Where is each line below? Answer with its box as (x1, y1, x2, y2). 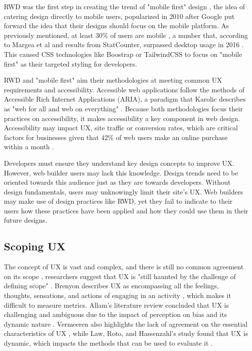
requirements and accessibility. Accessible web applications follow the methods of (4, 84, 245, 94)
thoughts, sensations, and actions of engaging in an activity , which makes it (4, 290, 231, 300)
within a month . (4, 141, 54, 152)
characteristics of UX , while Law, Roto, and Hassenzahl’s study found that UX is (4, 328, 248, 338)
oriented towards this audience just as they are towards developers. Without (4, 177, 231, 187)
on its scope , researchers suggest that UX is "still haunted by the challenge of (4, 271, 236, 281)
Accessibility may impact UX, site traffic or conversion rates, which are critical (4, 123, 238, 133)
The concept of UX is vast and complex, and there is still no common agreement (4, 262, 244, 272)
